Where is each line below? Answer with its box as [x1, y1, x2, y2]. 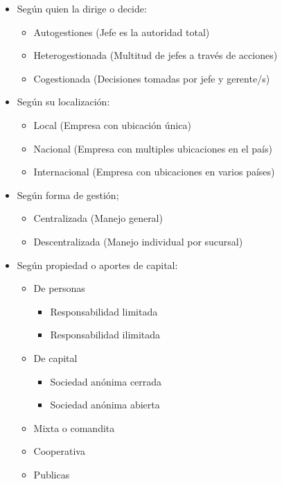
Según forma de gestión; [17, 187, 119, 202]
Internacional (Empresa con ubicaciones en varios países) [33, 164, 275, 179]
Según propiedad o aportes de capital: [17, 257, 178, 272]
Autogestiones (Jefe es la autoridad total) [33, 24, 210, 39]
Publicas [33, 467, 70, 481]
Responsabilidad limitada [50, 304, 158, 318]
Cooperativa [33, 444, 85, 458]
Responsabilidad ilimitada [50, 327, 161, 342]
